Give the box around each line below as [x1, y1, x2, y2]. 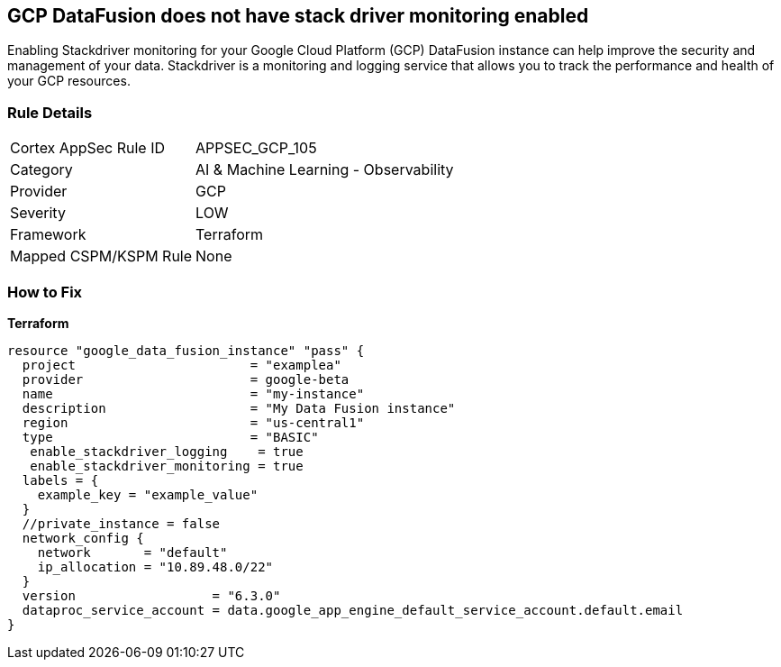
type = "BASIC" [22, 429, 319, 444]
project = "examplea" [22, 357, 341, 372]
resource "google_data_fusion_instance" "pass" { [7, 343, 365, 358]
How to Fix [7, 282, 83, 301]
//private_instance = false [22, 516, 221, 531]
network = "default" [37, 544, 228, 560]
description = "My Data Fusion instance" [22, 400, 456, 416]
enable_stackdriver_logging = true [30, 443, 304, 459]
